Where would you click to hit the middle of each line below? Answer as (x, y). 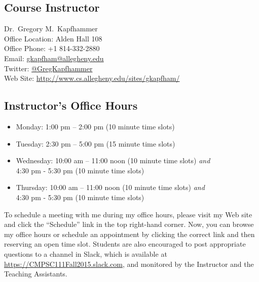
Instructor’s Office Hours (71, 105)
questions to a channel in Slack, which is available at (86, 253)
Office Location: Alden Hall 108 (53, 38)
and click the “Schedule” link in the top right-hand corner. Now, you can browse (129, 224)
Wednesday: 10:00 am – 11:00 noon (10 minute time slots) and (113, 160)
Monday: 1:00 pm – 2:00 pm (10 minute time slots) (95, 126)
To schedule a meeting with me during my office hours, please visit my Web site (128, 214)
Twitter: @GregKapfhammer (48, 68)
